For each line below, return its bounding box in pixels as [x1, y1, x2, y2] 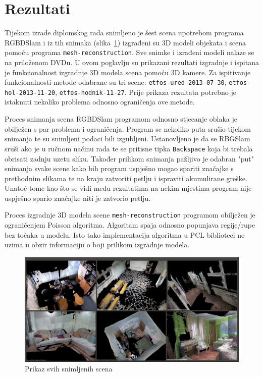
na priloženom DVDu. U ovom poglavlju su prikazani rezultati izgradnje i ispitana [5, 57, 259, 67]
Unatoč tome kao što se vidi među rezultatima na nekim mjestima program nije [5, 183, 252, 193]
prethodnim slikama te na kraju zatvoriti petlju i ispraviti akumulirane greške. [5, 173, 247, 183]
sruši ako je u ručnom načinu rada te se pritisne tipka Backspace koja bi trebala [5, 143, 253, 153]
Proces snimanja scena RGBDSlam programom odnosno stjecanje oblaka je [5, 114, 238, 124]
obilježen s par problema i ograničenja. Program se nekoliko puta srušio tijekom [5, 123, 251, 134]
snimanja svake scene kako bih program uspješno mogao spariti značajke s [5, 163, 234, 174]
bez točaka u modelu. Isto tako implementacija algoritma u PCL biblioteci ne [5, 229, 245, 240]
